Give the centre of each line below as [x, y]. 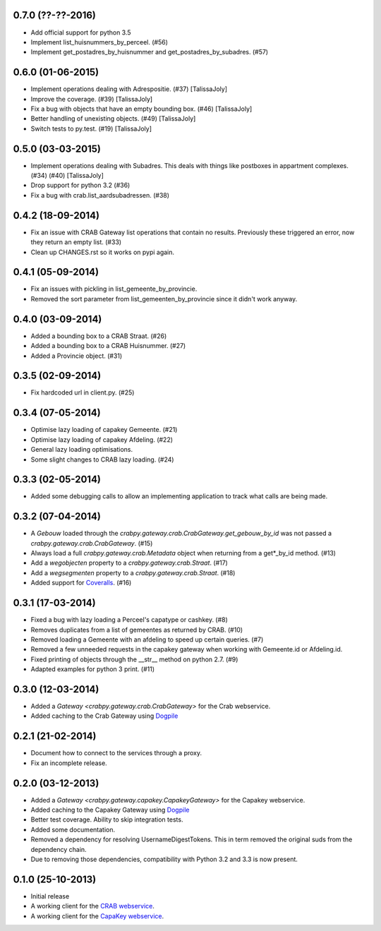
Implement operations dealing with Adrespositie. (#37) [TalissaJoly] [129, 89]
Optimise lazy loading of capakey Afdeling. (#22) [102, 439]
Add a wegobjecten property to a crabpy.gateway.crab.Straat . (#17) [129, 563]
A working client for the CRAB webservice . [93, 906]
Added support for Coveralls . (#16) [81, 583]
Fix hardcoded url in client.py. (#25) [83, 392]
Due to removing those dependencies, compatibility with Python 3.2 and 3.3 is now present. [164, 859]
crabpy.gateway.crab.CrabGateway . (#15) [92, 543]
